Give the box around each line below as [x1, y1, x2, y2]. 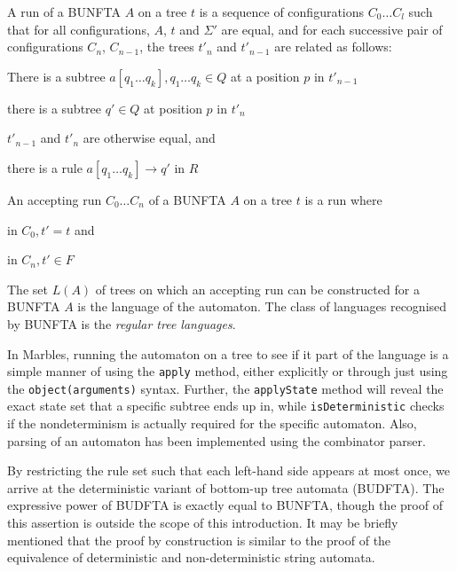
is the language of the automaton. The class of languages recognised [77, 297, 447, 316]
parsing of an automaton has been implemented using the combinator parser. [7, 431, 426, 450]
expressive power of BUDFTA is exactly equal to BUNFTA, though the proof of [7, 496, 443, 514]
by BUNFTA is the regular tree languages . [7, 314, 236, 333]
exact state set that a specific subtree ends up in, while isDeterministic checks [7, 396, 445, 415]
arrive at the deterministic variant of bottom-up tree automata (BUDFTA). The [7, 478, 445, 497]
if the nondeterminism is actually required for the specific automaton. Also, [7, 414, 417, 433]
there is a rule [7, 158, 83, 176]
